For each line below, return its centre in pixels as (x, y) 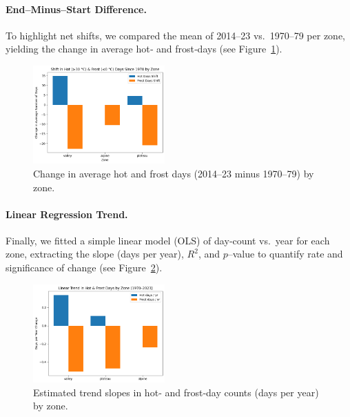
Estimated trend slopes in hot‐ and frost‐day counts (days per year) (176, 392)
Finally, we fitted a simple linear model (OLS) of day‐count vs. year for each (168, 240)
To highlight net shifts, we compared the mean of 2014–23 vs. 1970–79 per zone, (176, 35)
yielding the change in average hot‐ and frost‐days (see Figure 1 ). (144, 49)
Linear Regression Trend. (67, 214)
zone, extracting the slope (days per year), (95, 254)
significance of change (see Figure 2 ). (84, 268)
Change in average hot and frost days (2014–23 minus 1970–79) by (174, 173)
